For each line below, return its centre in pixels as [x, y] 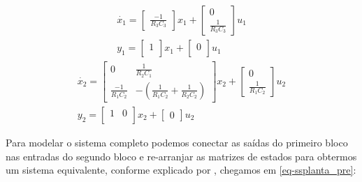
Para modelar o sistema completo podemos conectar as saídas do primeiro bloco [177, 142]
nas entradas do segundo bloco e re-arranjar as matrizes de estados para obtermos [181, 156]
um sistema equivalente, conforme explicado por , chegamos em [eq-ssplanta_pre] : [181, 170]
